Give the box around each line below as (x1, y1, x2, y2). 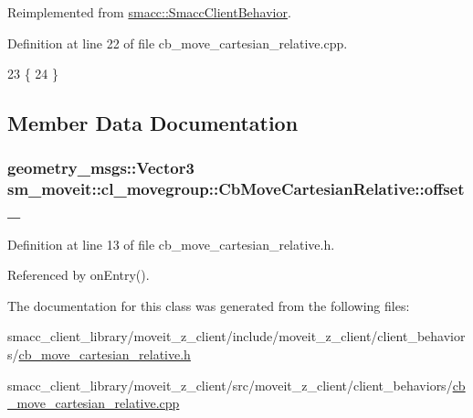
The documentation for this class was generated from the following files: (7, 295, 410, 315)
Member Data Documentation (7, 109, 299, 137)
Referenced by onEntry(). (7, 265, 150, 284)
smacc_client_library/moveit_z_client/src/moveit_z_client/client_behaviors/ (7, 375, 453, 394)
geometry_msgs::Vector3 (7, 156, 194, 179)
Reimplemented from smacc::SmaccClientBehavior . (7, 3, 291, 21)
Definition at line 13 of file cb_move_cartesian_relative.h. (7, 234, 335, 253)
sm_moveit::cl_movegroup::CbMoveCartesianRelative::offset (7, 177, 465, 200)
